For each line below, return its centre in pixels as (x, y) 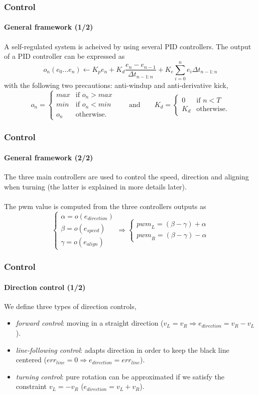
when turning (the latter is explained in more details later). (95, 186)
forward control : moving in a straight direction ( (90, 323)
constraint (31, 386)
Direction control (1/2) (45, 287)
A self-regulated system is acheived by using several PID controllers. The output (128, 46)
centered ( (31, 360)
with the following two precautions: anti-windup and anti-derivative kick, (116, 85)
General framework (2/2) (49, 157)
